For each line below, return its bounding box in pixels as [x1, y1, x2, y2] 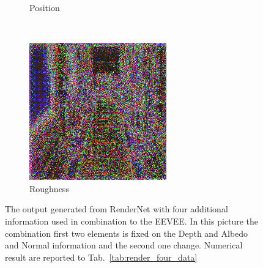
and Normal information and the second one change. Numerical [5, 239, 243, 251]
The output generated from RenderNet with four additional [5, 203, 228, 215]
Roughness [29, 182, 69, 195]
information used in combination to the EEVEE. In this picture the [5, 214, 259, 227]
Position [29, 1, 60, 13]
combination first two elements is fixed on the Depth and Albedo [5, 226, 248, 239]
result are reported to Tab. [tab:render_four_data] [5, 250, 198, 263]
